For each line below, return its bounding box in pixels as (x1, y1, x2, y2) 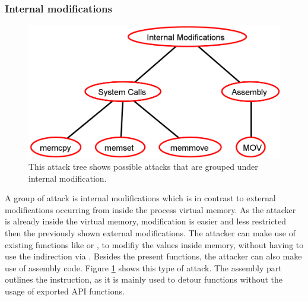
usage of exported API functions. (5, 284, 125, 297)
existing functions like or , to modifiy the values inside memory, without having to (5, 238, 304, 251)
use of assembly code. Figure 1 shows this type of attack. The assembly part (5, 261, 282, 274)
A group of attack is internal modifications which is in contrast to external (5, 192, 276, 204)
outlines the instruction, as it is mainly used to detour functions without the (5, 273, 283, 286)
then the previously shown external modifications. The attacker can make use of (5, 227, 296, 239)
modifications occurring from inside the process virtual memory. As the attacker (5, 203, 296, 216)
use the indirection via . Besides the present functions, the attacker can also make (5, 250, 302, 262)
